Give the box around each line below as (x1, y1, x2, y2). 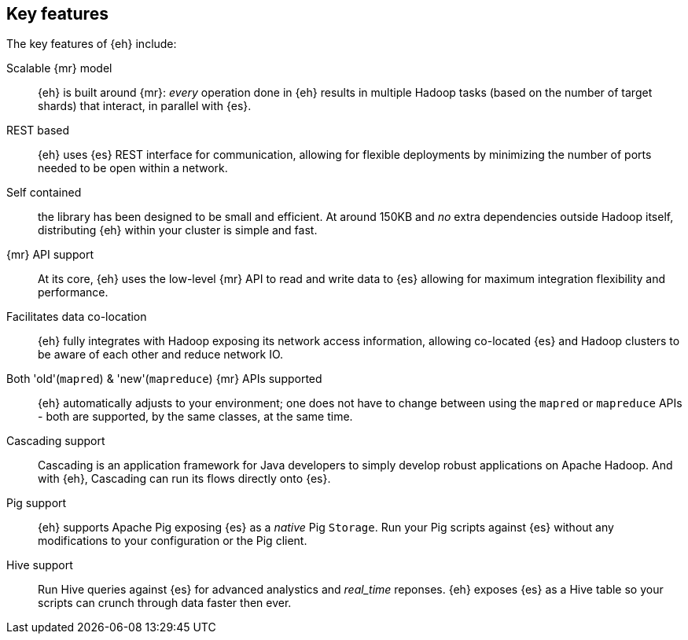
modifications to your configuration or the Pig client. (38, 534, 307, 548)
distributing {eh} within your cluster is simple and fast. (38, 223, 318, 237)
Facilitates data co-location (6, 310, 147, 324)
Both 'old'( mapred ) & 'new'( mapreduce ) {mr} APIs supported (6, 372, 322, 386)
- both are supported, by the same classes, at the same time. (38, 410, 353, 424)
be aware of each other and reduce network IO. (38, 348, 284, 362)
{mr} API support (6, 248, 94, 262)
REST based (6, 123, 70, 138)
